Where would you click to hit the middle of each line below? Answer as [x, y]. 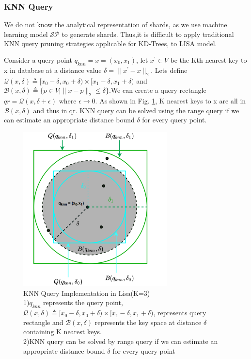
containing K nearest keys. [63, 332]
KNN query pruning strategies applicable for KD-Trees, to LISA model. [110, 43]
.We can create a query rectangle [157, 90]
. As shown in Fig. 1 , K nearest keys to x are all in [171, 100]
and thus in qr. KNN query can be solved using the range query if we [136, 110]
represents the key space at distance [148, 322]
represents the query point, [83, 302]
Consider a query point [38, 60]
